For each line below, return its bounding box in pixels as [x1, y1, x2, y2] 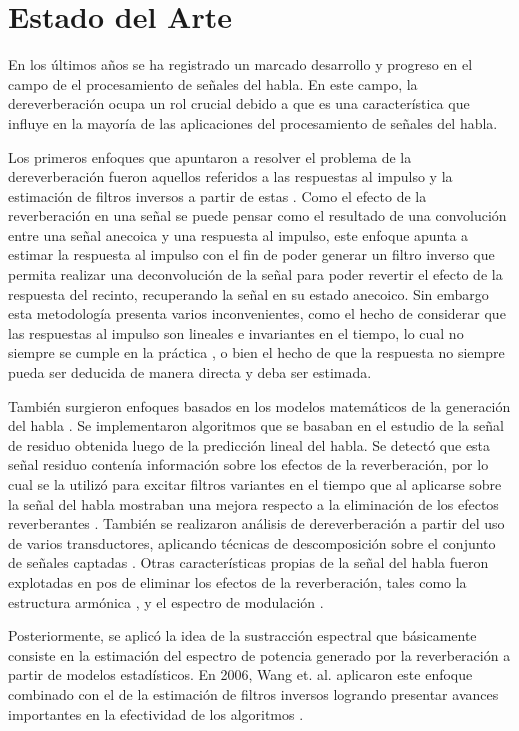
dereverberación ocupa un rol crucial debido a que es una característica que [8, 93, 470, 114]
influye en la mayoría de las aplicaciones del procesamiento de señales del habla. [8, 112, 498, 133]
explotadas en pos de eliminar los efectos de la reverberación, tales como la [8, 571, 467, 592]
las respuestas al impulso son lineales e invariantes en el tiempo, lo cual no [8, 322, 464, 343]
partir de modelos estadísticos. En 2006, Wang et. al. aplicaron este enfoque [8, 664, 473, 685]
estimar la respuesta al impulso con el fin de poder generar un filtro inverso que [8, 244, 495, 265]
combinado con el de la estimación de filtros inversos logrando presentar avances [8, 683, 499, 704]
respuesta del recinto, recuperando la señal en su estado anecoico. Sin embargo [8, 283, 489, 304]
